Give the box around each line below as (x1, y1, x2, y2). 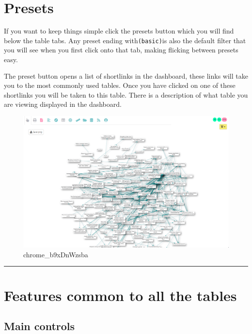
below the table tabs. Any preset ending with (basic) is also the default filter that (4, 35, 246, 45)
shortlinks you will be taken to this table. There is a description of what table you (4, 89, 248, 100)
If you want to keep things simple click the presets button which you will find (4, 26, 234, 36)
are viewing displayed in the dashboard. (4, 99, 122, 109)
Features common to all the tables (4, 285, 237, 305)
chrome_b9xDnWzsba (23, 249, 88, 259)
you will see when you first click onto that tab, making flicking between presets (4, 45, 238, 55)
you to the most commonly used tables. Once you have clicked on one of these (4, 80, 236, 90)
